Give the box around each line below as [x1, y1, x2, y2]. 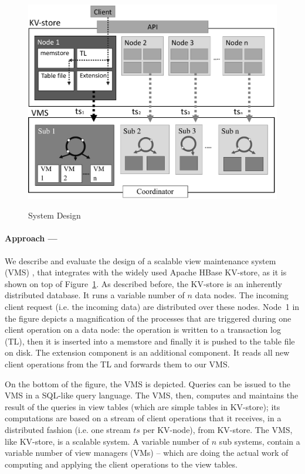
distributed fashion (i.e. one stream [5, 423, 131, 435]
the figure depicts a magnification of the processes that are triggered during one [5, 312, 292, 324]
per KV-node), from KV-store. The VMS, [143, 423, 293, 435]
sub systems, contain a [219, 435, 300, 447]
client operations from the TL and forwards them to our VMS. [5, 357, 230, 370]
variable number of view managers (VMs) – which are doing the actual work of [5, 446, 289, 459]
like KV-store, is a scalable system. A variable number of [5, 435, 209, 447]
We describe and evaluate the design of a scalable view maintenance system [5, 254, 276, 267]
